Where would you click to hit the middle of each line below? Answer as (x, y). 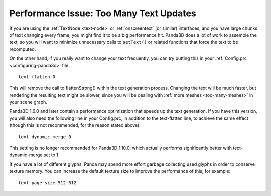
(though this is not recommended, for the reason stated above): (75, 125)
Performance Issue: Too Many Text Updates (103, 13)
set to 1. (51, 155)
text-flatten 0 (37, 77)
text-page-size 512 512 (47, 183)
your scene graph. (28, 102)
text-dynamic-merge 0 (45, 137)
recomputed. (23, 49)
